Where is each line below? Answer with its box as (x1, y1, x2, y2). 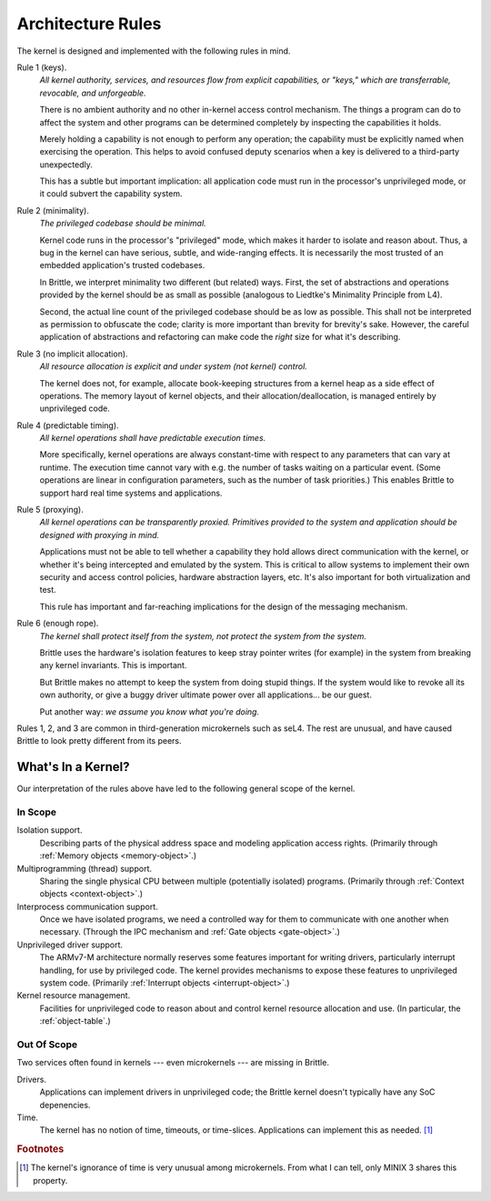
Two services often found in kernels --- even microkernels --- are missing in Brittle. (16, 1057, 329, 1068)
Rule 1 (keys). (16, 62, 67, 73)
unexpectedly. (39, 159, 93, 170)
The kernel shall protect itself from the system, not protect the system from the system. (39, 630, 367, 641)
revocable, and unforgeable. (39, 87, 146, 98)
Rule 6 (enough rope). (16, 618, 99, 629)
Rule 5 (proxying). (16, 505, 84, 515)
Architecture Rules (16, 14, 162, 34)
